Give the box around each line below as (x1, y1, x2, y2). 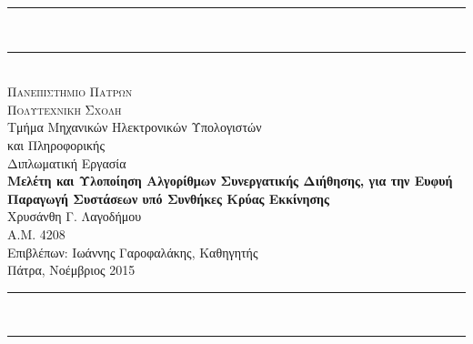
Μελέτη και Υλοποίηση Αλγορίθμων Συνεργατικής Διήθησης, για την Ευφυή (7, 171, 453, 190)
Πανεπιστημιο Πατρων (7, 82, 133, 101)
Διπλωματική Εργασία (7, 153, 126, 172)
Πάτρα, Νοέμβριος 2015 (7, 260, 136, 279)
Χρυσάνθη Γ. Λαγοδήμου (7, 207, 142, 226)
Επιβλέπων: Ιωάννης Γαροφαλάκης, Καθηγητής (7, 242, 258, 261)
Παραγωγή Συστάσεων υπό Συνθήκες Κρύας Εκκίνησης (7, 188, 329, 207)
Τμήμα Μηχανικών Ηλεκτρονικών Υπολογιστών (7, 117, 262, 137)
